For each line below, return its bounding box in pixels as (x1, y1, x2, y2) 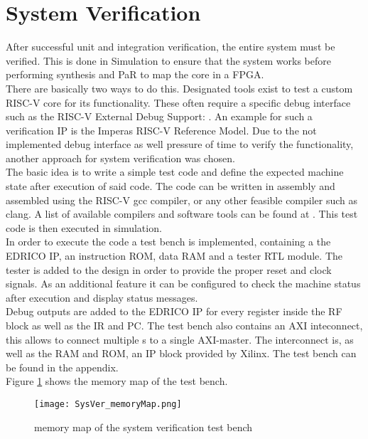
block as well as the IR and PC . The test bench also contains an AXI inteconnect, (6, 318, 363, 332)
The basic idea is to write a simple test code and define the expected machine (6, 164, 344, 179)
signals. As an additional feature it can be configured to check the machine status (6, 276, 361, 291)
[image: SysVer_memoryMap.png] (34, 398, 182, 409)
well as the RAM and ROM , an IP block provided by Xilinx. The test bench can (6, 346, 357, 361)
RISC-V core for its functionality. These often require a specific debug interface (6, 95, 351, 110)
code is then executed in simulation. (6, 220, 162, 235)
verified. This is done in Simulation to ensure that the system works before (6, 53, 331, 68)
